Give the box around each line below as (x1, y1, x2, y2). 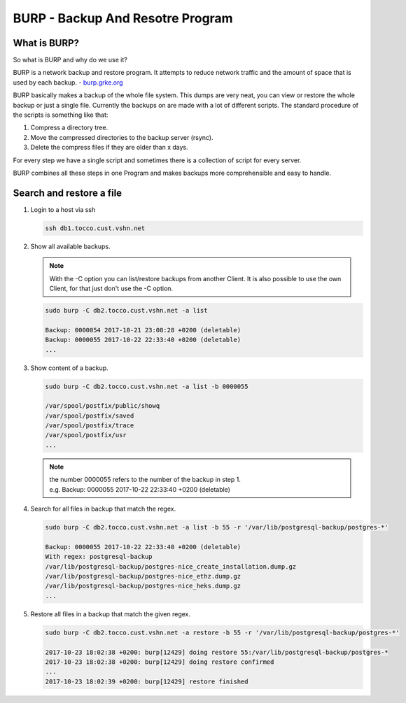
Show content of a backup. (30, 364, 108, 372)
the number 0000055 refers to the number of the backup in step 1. (49, 476, 241, 484)
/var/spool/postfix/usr (45, 431, 127, 439)
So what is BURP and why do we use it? (13, 56, 127, 64)
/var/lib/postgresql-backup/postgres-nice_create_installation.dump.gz (45, 562, 297, 570)
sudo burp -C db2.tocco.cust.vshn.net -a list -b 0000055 (45, 382, 248, 390)
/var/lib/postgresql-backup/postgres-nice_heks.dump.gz (45, 582, 241, 590)
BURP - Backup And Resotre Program (13, 10, 234, 26)
